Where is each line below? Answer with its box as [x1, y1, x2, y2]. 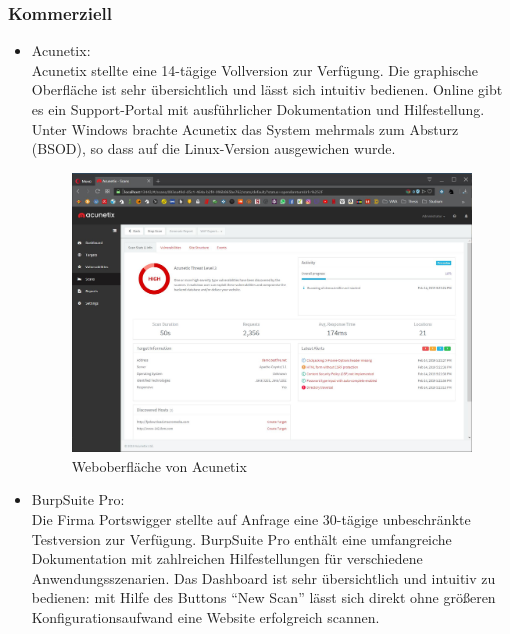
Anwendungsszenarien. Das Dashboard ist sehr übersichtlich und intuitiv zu [31, 567, 496, 588]
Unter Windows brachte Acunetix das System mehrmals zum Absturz [31, 118, 459, 139]
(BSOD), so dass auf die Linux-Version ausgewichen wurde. [31, 138, 396, 159]
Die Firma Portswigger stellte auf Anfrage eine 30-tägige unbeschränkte [31, 509, 471, 529]
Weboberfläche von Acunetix [71, 455, 247, 476]
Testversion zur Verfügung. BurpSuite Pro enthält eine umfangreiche [31, 528, 452, 549]
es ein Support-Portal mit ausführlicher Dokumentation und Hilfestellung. [31, 99, 485, 119]
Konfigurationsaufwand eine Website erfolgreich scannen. [31, 606, 380, 627]
